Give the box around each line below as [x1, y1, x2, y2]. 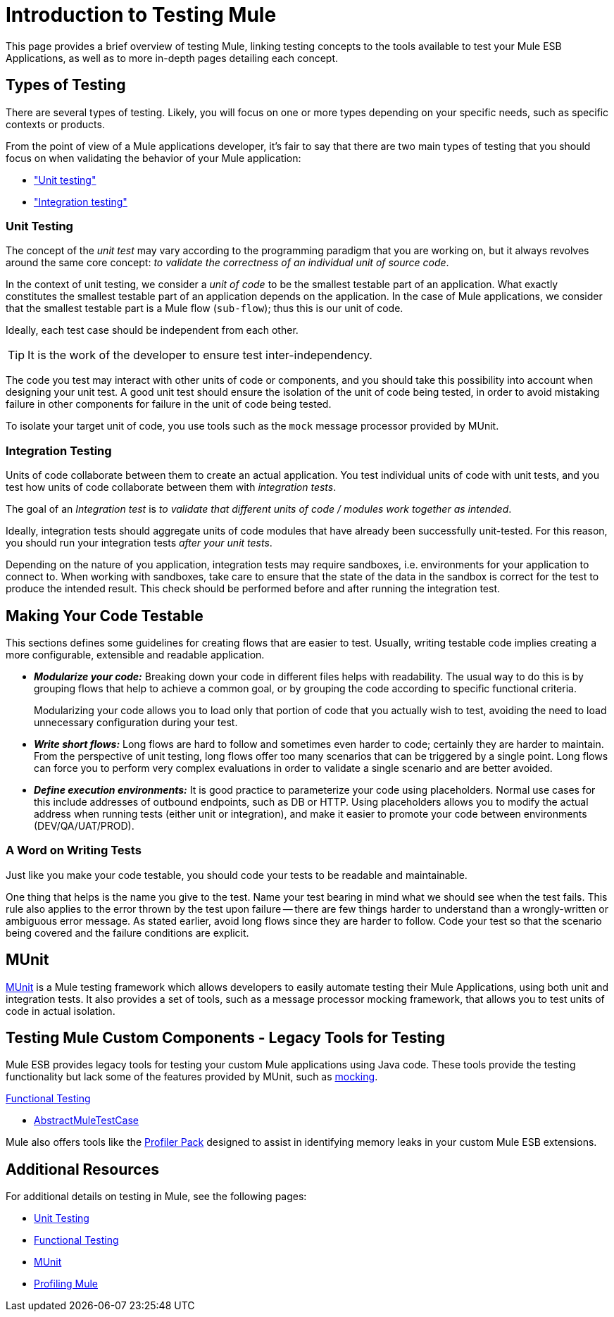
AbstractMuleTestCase [34, 1114, 139, 1127]
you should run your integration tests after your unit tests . [6, 537, 272, 549]
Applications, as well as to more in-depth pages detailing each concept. [6, 51, 339, 64]
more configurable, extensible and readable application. [6, 648, 265, 661]
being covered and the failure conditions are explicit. [6, 926, 249, 939]
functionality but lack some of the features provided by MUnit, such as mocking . [6, 1071, 378, 1083]
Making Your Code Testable [6, 606, 203, 625]
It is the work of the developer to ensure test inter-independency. [27, 348, 372, 363]
